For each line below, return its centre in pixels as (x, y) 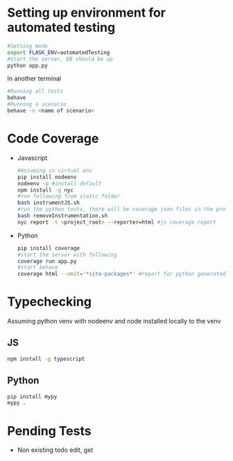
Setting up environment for (87, 13)
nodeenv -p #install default (59, 183)
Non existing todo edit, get (55, 450)
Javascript (32, 158)
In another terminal (34, 78)
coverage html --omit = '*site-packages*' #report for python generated (121, 274)
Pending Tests (49, 431)
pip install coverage (48, 248)
